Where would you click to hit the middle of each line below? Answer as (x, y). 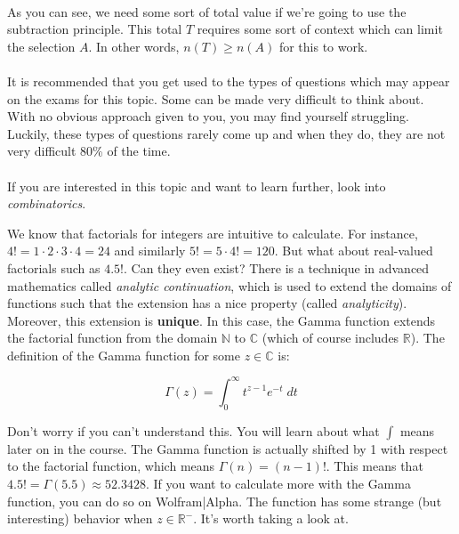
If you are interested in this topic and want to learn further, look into (197, 186)
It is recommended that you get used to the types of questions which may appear (229, 81)
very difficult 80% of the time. (89, 151)
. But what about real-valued (354, 251)
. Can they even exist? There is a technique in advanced (276, 267)
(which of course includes (330, 338)
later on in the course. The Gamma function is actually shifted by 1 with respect (228, 448)
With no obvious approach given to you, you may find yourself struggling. (208, 116)
